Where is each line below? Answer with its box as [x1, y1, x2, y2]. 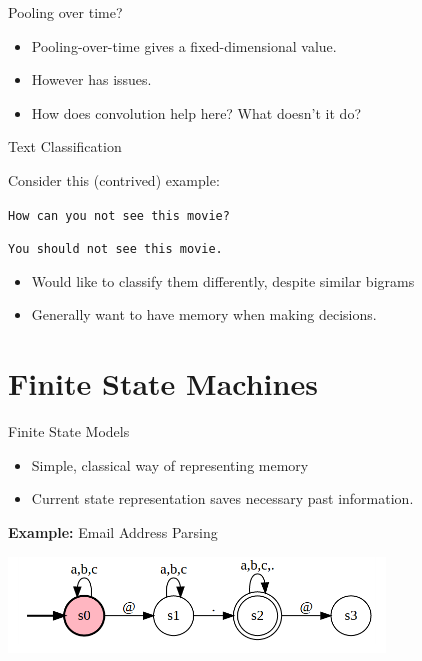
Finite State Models [8, 421, 130, 442]
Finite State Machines [8, 363, 318, 404]
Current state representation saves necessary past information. [31, 488, 414, 509]
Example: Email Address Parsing [8, 521, 218, 542]
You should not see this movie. [8, 242, 223, 257]
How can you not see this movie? [8, 208, 230, 223]
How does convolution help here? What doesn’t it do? [31, 102, 361, 123]
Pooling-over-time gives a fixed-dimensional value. [31, 35, 337, 56]
